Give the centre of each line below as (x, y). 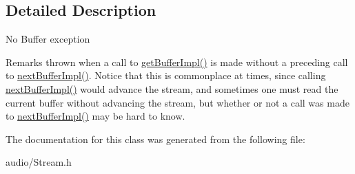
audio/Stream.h (39, 162)
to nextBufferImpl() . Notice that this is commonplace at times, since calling (166, 75)
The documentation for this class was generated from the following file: (155, 139)
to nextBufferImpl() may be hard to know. (95, 116)
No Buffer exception (48, 39)
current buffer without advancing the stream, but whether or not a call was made (177, 102)
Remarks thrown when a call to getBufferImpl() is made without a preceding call (177, 62)
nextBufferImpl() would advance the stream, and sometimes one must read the (172, 88)
